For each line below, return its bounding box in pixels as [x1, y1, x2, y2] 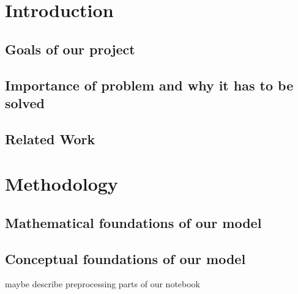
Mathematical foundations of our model [5, 213, 262, 232]
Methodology [5, 171, 118, 196]
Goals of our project [5, 39, 135, 58]
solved [5, 93, 45, 112]
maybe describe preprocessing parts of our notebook [5, 277, 201, 290]
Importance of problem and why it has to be [5, 75, 294, 94]
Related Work [5, 129, 95, 148]
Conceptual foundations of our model [5, 249, 246, 268]
